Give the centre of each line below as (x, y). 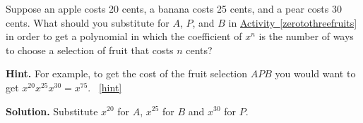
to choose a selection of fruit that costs (90, 50)
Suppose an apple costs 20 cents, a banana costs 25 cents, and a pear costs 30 (174, 8)
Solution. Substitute (52, 111)
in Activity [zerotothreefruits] (293, 22)
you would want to (315, 73)
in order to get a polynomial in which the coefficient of (124, 36)
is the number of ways (306, 36)
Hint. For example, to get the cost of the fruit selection (126, 73)
